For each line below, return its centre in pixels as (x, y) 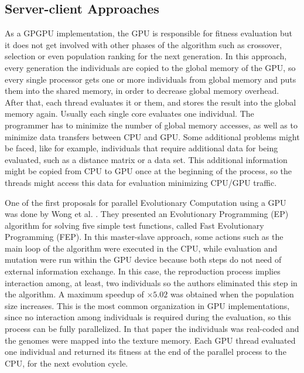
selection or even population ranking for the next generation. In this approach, (146, 56)
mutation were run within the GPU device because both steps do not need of (143, 260)
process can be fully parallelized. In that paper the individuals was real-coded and (152, 329)
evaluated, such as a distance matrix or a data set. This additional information (146, 159)
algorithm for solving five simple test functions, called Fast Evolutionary (134, 225)
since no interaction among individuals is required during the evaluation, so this (148, 317)
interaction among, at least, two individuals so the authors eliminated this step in (151, 282)
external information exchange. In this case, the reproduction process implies (143, 271)
